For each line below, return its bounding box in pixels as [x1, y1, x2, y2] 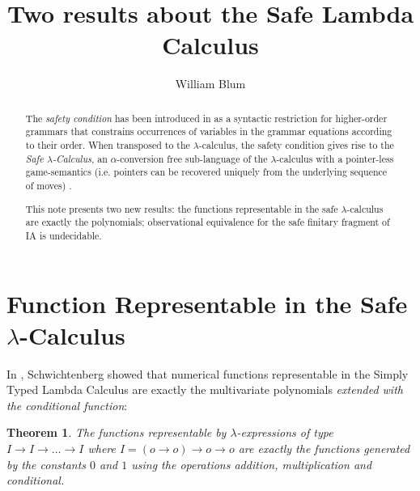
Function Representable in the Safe [6, 286, 408, 320]
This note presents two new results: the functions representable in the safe [25, 201, 338, 215]
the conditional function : [6, 396, 128, 413]
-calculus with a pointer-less [276, 151, 394, 165]
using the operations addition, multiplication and [131, 455, 372, 472]
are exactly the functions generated [238, 440, 410, 456]
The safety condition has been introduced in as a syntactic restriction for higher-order [25, 111, 388, 125]
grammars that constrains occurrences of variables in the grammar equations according [25, 125, 392, 138]
